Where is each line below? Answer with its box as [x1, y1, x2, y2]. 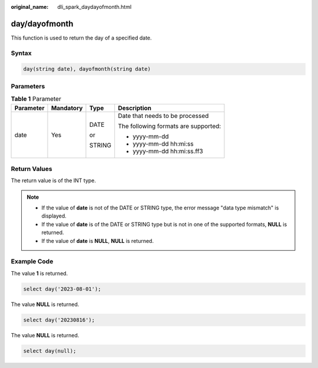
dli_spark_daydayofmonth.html [57, 4, 132, 10]
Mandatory [51, 104, 83, 112]
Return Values [11, 165, 52, 173]
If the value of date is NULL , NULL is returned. [41, 237, 154, 244]
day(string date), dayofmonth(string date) [23, 65, 151, 73]
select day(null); [23, 347, 77, 354]
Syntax [11, 49, 32, 57]
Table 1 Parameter [11, 95, 61, 103]
